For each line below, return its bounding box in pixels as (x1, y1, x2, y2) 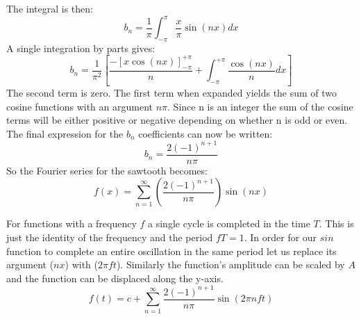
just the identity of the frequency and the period (6, 230, 213, 245)
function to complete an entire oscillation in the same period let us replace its (6, 243, 337, 258)
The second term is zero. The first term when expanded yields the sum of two (6, 85, 337, 99)
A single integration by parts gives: (6, 40, 156, 55)
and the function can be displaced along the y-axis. (6, 270, 224, 285)
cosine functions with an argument (6, 99, 153, 113)
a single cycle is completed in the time (148, 216, 310, 231)
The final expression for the (6, 126, 124, 140)
